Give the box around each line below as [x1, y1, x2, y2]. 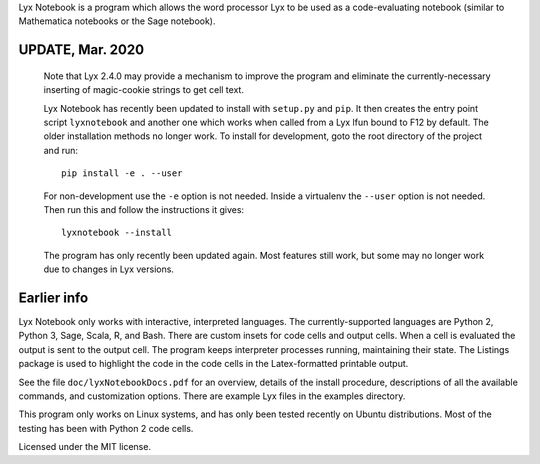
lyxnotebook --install [61, 227, 173, 239]
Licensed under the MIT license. [18, 441, 152, 453]
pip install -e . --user [61, 168, 183, 179]
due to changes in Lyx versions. [43, 263, 175, 275]
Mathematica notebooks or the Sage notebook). [18, 15, 216, 27]
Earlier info [18, 289, 89, 306]
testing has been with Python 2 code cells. [18, 422, 194, 434]
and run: [43, 144, 79, 156]
